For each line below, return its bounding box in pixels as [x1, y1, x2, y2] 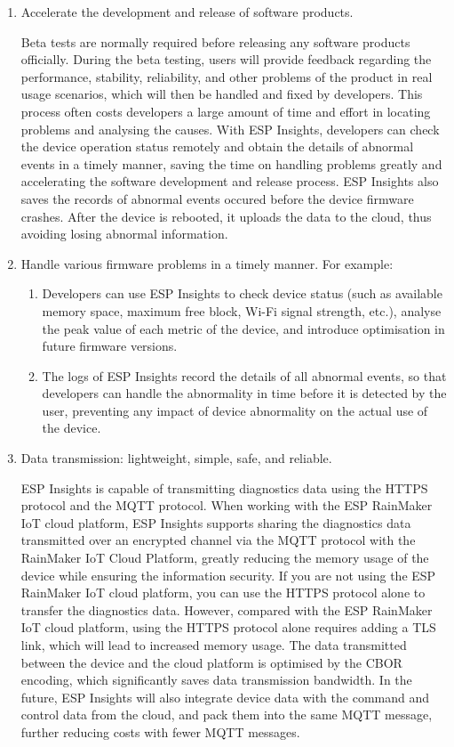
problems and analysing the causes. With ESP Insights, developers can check [20, 119, 440, 138]
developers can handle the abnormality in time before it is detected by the [42, 384, 447, 402]
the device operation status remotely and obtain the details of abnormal [20, 137, 414, 156]
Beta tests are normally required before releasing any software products [20, 32, 410, 51]
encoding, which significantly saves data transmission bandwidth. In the [20, 670, 412, 689]
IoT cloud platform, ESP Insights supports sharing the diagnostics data [20, 513, 411, 532]
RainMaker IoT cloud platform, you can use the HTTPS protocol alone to [20, 583, 426, 602]
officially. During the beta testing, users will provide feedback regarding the [20, 50, 432, 69]
